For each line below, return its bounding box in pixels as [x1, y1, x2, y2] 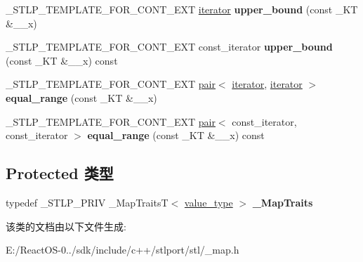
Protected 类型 [6, 162, 114, 184]
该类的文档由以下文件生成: [6, 218, 126, 233]
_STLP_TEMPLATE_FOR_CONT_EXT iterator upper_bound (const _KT [6, 2, 358, 16]
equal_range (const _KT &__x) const [87, 128, 265, 143]
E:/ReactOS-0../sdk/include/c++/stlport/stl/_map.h [6, 242, 239, 257]
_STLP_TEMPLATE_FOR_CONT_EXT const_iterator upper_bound [6, 39, 333, 54]
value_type [184, 195, 233, 209]
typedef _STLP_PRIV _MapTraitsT [6, 195, 169, 209]
